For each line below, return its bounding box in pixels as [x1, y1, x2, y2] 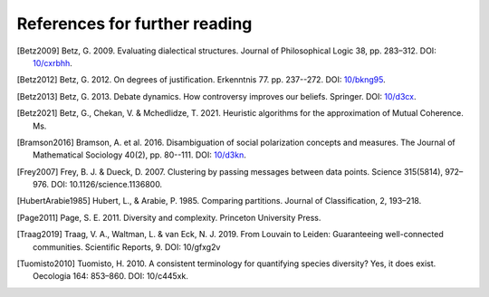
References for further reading [16, 14, 253, 34]
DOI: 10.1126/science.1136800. [51, 179, 163, 190]
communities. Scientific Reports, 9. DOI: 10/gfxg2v [33, 241, 221, 253]
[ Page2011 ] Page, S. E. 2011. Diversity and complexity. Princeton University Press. [16, 212, 321, 223]
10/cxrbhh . [33, 57, 72, 68]
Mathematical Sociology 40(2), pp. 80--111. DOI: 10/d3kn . [33, 149, 246, 160]
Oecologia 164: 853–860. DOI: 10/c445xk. [33, 271, 189, 282]
